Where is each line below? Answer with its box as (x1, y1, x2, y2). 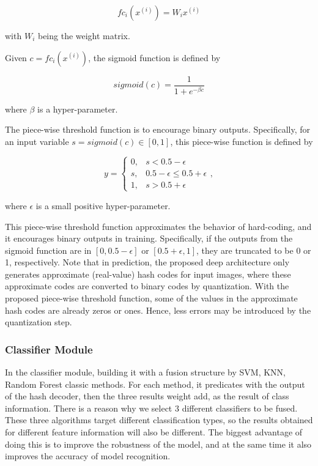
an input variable (5, 135, 69, 147)
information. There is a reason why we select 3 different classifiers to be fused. (5, 401, 298, 414)
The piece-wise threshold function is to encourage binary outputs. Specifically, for (5, 123, 311, 136)
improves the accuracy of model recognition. (5, 449, 171, 462)
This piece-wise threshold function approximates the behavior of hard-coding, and (5, 220, 312, 232)
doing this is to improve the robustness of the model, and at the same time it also (5, 437, 312, 450)
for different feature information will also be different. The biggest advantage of (5, 426, 303, 438)
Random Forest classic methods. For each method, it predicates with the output (5, 377, 305, 390)
